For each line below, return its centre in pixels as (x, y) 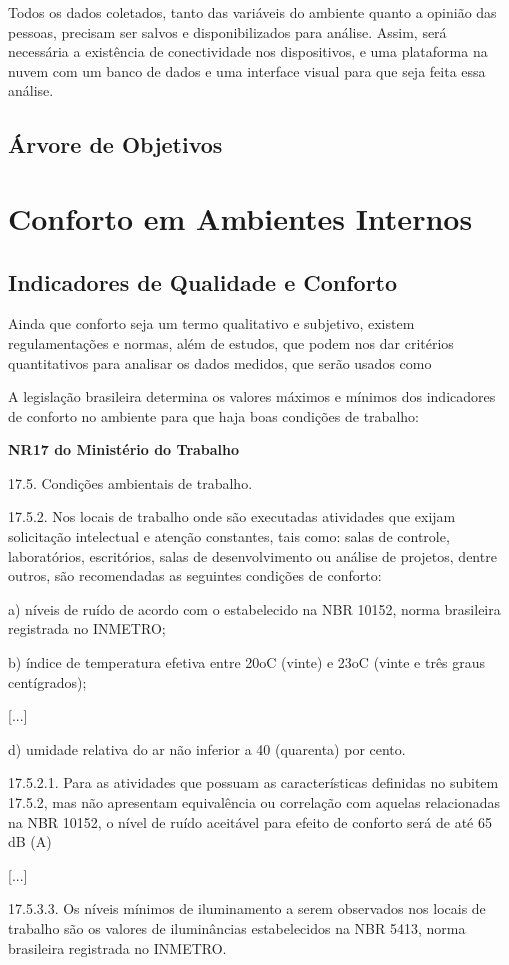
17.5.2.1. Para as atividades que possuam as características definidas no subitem (253, 782)
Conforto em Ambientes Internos (240, 217)
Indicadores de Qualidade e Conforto (203, 281)
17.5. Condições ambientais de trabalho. (130, 482)
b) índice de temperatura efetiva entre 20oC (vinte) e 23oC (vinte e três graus (247, 662)
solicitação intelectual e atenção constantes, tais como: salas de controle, (229, 536)
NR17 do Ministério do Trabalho (124, 449)
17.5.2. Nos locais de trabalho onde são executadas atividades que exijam (232, 516)
